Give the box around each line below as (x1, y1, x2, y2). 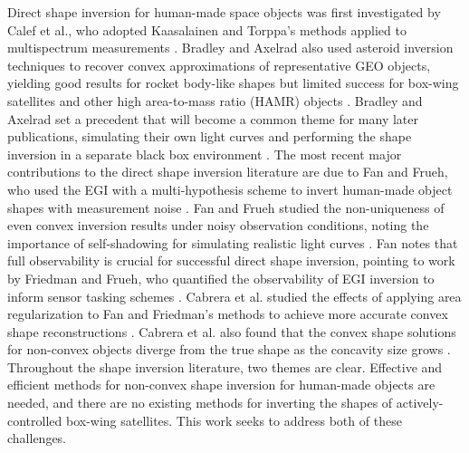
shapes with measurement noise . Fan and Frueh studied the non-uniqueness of (7, 198, 445, 217)
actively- (396, 393, 444, 412)
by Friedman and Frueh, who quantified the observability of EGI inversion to (7, 268, 435, 287)
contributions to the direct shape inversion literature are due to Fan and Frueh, (7, 162, 448, 181)
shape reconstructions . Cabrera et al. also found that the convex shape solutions (7, 322, 456, 341)
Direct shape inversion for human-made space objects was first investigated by (7, 3, 441, 21)
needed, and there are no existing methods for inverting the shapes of (7, 393, 393, 412)
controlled (7, 410, 62, 429)
